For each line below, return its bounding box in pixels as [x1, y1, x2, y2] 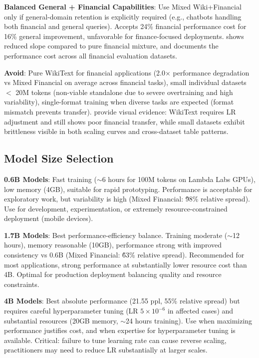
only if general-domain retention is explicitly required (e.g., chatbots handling [4, 11, 242, 21]
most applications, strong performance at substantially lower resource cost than [4, 259, 247, 269]
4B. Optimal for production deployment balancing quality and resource [4, 269, 222, 279]
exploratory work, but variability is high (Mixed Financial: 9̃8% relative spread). [4, 193, 250, 204]
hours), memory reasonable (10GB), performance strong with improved [4, 239, 222, 250]
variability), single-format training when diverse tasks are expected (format [4, 96, 234, 107]
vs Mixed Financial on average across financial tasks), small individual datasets [4, 77, 247, 87]
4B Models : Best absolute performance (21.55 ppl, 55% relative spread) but [4, 295, 240, 306]
